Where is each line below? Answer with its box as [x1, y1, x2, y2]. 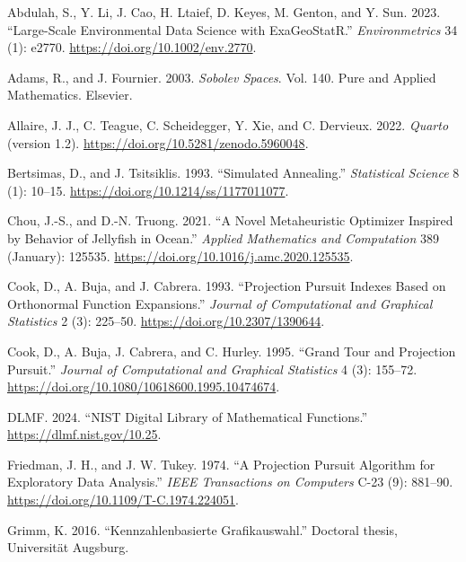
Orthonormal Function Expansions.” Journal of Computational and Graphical [7, 294, 433, 312]
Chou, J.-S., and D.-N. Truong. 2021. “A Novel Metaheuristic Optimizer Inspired [7, 211, 453, 230]
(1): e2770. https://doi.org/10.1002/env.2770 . [7, 38, 257, 57]
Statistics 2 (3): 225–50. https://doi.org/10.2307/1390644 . [7, 312, 325, 330]
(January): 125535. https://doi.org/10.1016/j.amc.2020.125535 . [7, 246, 354, 265]
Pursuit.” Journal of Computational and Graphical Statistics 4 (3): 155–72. [7, 359, 418, 378]
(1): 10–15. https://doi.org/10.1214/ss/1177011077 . [7, 180, 289, 199]
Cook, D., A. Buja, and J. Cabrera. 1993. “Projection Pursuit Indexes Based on [7, 277, 446, 295]
